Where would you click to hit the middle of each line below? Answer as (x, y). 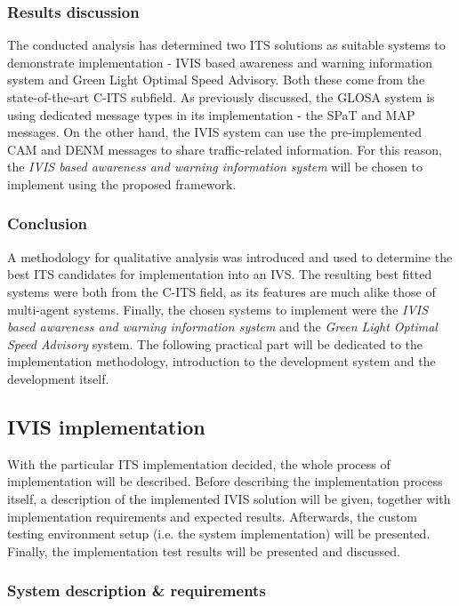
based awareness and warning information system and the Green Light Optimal (222, 327)
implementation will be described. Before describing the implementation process (225, 481)
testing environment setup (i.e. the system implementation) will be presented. (219, 534)
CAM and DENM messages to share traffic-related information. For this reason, (225, 149)
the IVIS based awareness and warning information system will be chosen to (215, 167)
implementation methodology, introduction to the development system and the (221, 361)
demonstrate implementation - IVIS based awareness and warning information (220, 62)
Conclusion (47, 223)
